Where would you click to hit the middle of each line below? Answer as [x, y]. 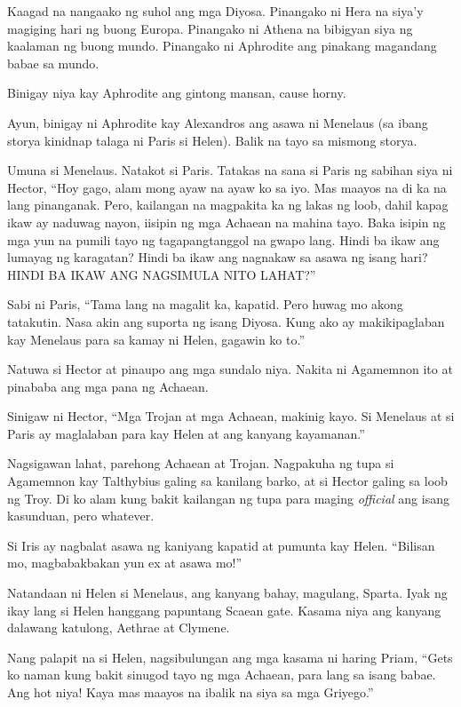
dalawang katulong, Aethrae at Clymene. [119, 628]
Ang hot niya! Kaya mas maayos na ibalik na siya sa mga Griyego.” [191, 692]
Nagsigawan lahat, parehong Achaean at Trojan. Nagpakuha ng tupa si [201, 463]
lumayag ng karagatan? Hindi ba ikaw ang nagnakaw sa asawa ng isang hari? [218, 257]
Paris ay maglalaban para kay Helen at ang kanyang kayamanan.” [186, 433]
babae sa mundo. [53, 63]
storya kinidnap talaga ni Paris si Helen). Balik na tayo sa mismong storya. [212, 140]
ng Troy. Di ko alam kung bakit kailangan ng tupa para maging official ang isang [228, 498]
